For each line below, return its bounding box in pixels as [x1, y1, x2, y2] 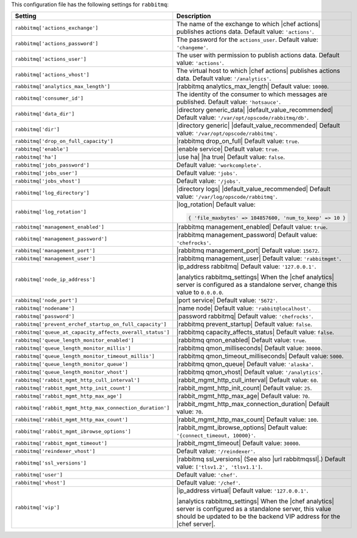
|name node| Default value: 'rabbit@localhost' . [176, 304, 311, 312]
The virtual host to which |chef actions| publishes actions [176, 67, 340, 75]
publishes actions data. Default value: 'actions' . [176, 27, 314, 36]
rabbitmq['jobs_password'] [15, 162, 90, 168]
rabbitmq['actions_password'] [15, 40, 98, 47]
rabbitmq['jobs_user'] [15, 170, 78, 176]
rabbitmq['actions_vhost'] [15, 71, 90, 78]
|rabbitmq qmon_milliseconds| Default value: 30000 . [176, 344, 323, 353]
